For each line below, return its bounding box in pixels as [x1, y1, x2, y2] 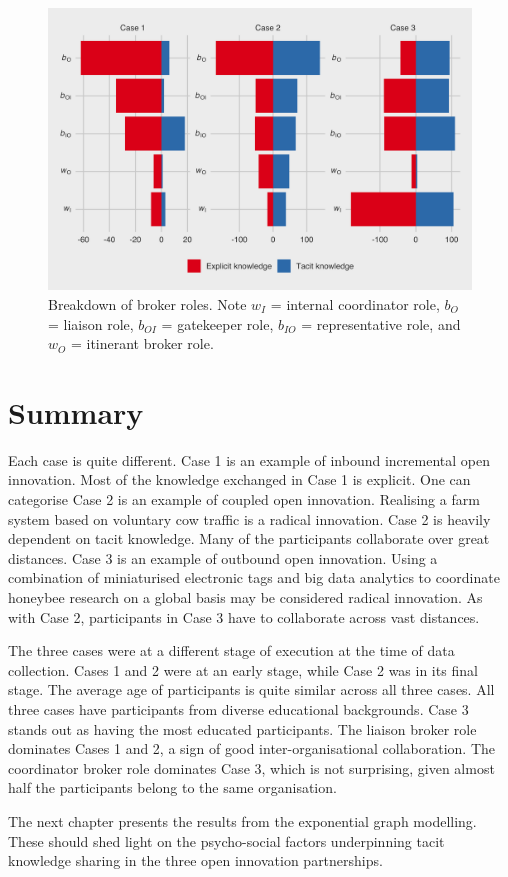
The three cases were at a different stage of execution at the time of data [8, 640, 455, 661]
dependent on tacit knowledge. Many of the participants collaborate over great [8, 528, 490, 549]
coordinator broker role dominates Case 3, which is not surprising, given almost [8, 757, 495, 778]
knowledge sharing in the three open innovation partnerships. [8, 850, 383, 871]
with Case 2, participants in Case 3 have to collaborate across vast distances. [8, 606, 480, 627]
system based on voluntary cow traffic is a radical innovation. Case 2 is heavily [8, 508, 491, 529]
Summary [8, 391, 144, 432]
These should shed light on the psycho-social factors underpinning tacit [8, 830, 445, 851]
